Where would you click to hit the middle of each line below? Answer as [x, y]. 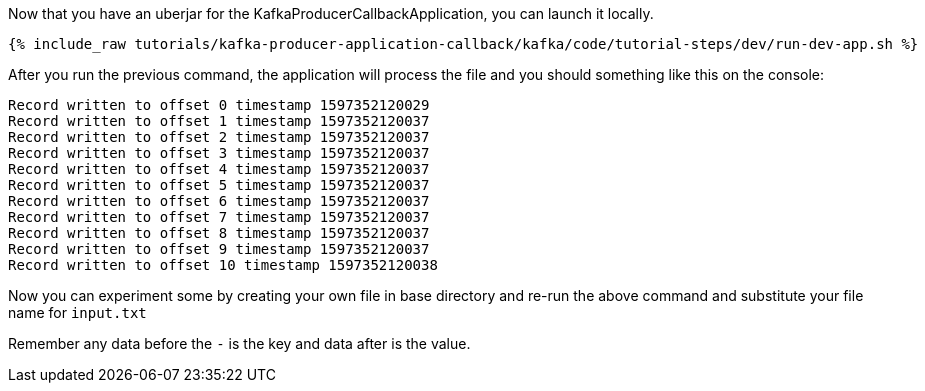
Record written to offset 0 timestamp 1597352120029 [219, 105]
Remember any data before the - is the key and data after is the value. [239, 343]
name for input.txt [77, 312]
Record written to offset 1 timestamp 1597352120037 [219, 121]
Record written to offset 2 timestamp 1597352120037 [219, 137]
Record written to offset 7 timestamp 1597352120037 [219, 217]
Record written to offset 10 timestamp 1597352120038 [223, 265]
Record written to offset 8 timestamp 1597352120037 [219, 233]
